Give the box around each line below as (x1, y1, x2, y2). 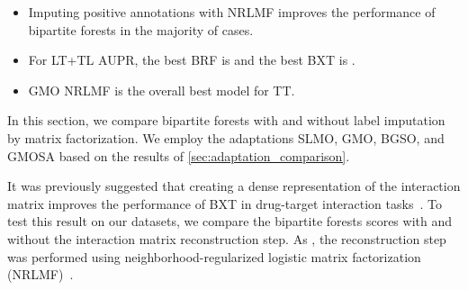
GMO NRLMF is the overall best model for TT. (28, 80, 295, 99)
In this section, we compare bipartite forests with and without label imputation (7, 111, 445, 130)
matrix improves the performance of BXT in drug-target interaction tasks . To (7, 194, 442, 213)
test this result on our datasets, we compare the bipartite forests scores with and (7, 212, 452, 231)
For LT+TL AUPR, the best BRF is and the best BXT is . (28, 50, 355, 69)
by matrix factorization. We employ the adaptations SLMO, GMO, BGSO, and (7, 128, 445, 147)
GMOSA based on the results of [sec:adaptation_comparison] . (7, 146, 350, 165)
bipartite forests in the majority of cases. (28, 20, 254, 39)
